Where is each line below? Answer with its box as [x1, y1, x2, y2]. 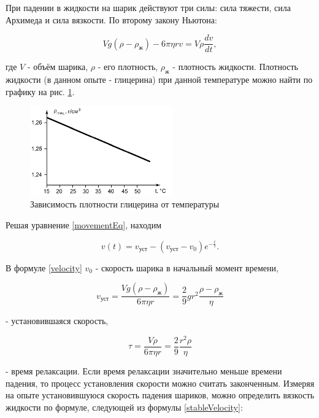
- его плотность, [98, 60, 158, 73]
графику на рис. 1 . [6, 85, 75, 98]
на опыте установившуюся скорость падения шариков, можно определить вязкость [6, 389, 315, 401]
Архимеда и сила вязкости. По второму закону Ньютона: [6, 13, 217, 26]
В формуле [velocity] [6, 261, 82, 274]
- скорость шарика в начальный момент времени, [95, 261, 279, 274]
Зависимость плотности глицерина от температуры [30, 198, 220, 211]
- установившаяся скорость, [6, 314, 109, 327]
